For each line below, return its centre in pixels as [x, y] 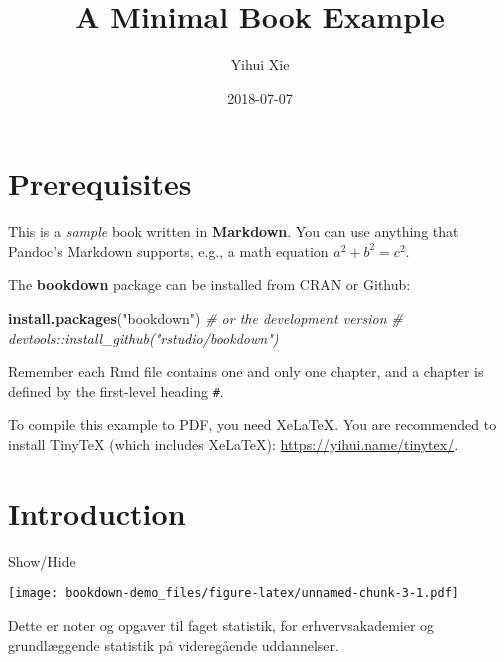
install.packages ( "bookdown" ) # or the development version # [205, 318]
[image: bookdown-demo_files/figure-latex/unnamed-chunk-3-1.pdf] [234, 593]
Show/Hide [42, 560]
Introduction [97, 512]
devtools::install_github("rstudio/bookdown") [143, 337]
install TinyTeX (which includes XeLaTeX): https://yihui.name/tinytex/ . [233, 444]
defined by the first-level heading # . [116, 390]
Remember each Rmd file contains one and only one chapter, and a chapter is [246, 371]
